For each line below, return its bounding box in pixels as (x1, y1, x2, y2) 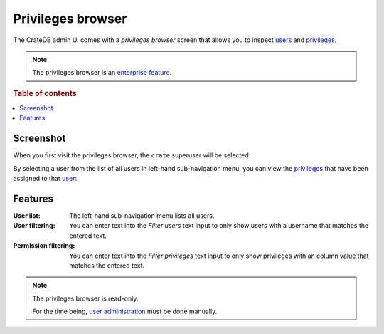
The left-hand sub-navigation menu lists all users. (69, 211, 215, 220)
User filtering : (13, 221, 56, 230)
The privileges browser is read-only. (32, 294, 139, 303)
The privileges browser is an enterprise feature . (32, 68, 172, 77)
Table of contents (13, 88, 78, 98)
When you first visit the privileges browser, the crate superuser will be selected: (13, 151, 251, 160)
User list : (13, 211, 41, 220)
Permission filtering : (13, 241, 75, 250)
